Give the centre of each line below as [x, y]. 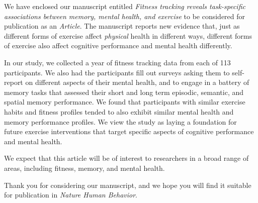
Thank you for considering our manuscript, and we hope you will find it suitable [128, 185]
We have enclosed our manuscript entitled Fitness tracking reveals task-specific [125, 6]
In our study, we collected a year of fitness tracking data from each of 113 [117, 62]
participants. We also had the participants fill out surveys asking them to [117, 72]
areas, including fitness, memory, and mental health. [84, 168]
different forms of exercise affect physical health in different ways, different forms [128, 35]
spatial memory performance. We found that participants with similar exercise [125, 102]
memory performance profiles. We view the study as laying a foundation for [120, 121]
